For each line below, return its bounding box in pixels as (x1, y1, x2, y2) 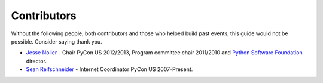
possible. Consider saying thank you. (11, 38, 102, 45)
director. (26, 57, 47, 64)
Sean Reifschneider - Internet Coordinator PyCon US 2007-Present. (26, 66, 193, 73)
